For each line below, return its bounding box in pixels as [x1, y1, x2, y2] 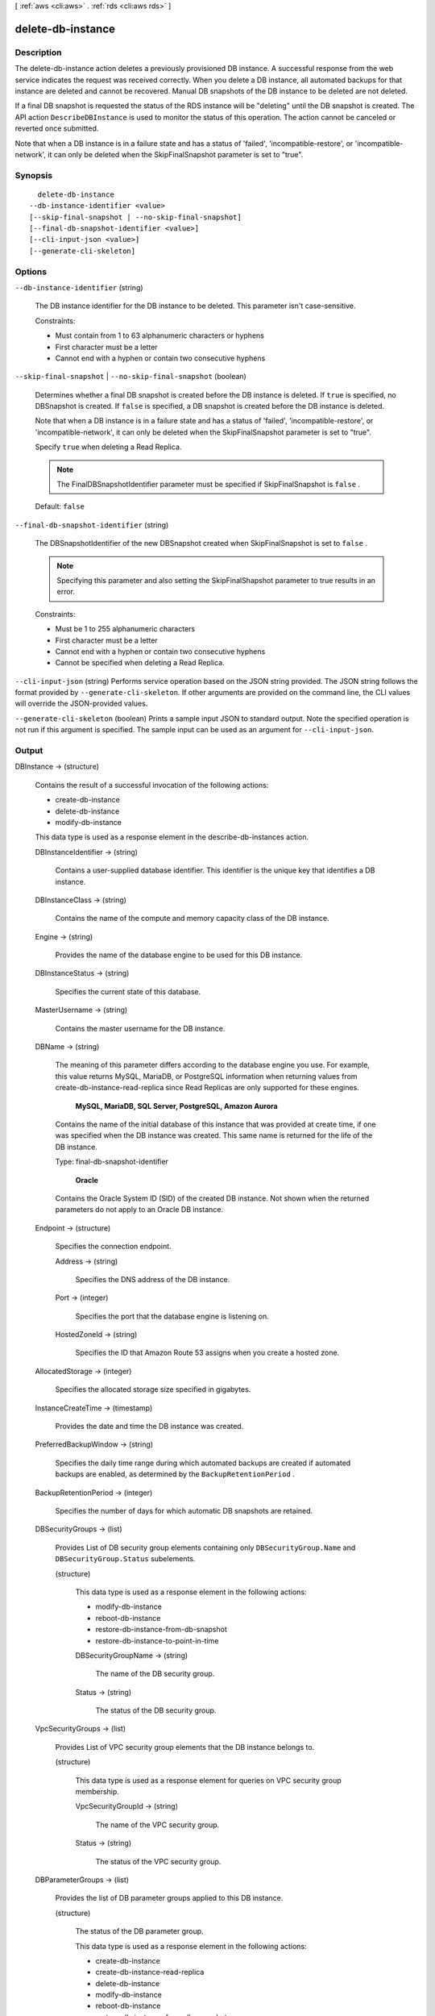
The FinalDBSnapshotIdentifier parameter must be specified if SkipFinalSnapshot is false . [56, 480, 361, 489]
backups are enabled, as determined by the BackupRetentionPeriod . [55, 1469, 296, 1479]
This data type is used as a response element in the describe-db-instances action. [35, 832, 309, 842]
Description [14, 47, 62, 58]
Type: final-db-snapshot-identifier [55, 1157, 169, 1167]
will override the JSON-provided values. [14, 698, 148, 709]
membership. [75, 1787, 120, 1797]
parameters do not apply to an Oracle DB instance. [55, 1205, 224, 1214]
